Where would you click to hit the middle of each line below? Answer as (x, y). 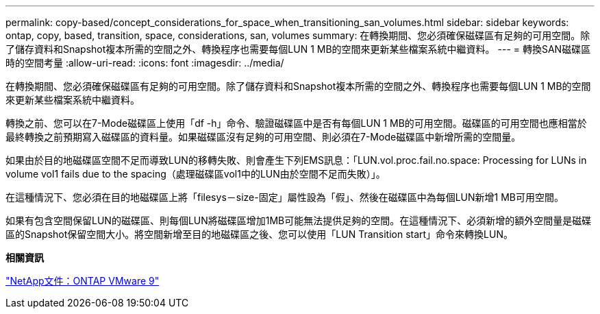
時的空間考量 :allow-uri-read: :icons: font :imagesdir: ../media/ (145, 63)
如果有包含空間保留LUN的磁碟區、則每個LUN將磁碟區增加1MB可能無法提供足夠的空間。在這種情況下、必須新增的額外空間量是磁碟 (299, 220)
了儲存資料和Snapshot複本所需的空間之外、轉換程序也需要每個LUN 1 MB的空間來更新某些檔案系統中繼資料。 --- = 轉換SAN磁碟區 (298, 49)
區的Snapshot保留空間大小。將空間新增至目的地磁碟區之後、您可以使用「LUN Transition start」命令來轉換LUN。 (259, 234)
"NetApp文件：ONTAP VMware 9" (83, 281)
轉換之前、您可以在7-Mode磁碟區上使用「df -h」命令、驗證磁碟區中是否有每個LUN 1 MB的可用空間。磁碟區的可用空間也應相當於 (296, 123)
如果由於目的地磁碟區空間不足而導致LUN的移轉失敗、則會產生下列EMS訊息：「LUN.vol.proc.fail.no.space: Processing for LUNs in (296, 160)
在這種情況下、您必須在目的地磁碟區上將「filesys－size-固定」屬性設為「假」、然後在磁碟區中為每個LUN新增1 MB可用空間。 (285, 197)
